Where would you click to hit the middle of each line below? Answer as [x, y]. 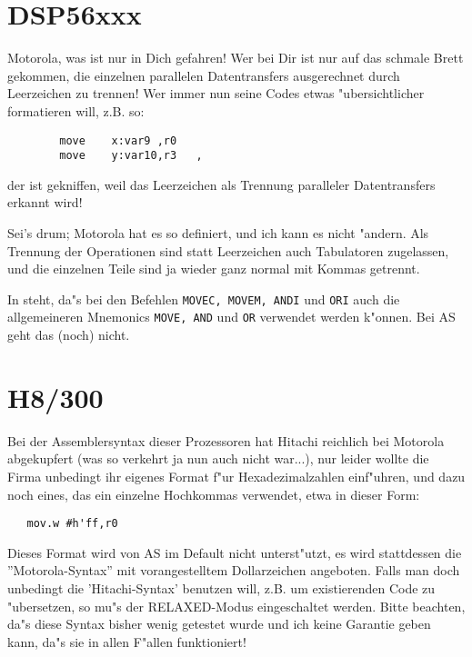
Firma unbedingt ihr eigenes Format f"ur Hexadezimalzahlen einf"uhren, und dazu [236, 476]
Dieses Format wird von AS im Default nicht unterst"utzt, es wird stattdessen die [235, 552]
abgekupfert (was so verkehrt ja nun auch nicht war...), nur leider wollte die [218, 458]
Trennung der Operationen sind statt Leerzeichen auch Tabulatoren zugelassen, [228, 250]
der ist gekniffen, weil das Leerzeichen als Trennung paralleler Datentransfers [221, 184]
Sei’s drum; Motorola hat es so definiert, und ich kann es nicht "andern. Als [218, 233]
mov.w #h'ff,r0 [72, 524]
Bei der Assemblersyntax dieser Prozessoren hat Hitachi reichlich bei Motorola [226, 440]
